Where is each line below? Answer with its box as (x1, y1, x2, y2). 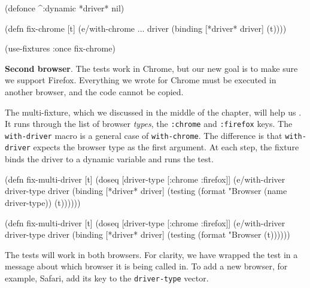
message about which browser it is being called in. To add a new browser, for (5, 260, 288, 272)
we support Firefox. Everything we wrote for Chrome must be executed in (5, 74, 276, 86)
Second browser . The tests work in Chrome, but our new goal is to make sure (5, 62, 298, 74)
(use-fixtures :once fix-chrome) (5, 42, 116, 54)
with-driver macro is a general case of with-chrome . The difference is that (5, 129, 282, 141)
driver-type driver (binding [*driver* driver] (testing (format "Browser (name (5, 184, 287, 197)
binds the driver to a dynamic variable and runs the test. (5, 153, 214, 165)
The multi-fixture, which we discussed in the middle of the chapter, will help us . (5, 105, 302, 118)
